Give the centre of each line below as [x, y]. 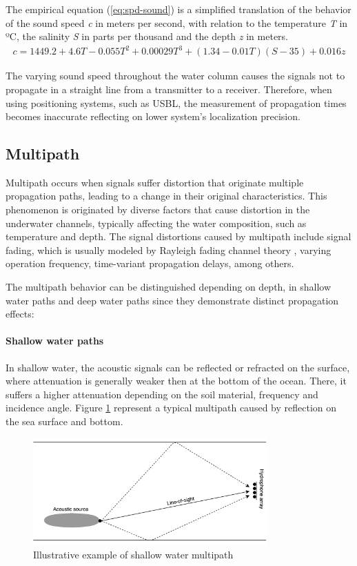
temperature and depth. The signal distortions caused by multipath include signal [178, 236]
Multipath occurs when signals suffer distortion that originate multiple [155, 182]
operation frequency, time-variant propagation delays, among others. [150, 263]
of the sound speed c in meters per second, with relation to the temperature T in [177, 22]
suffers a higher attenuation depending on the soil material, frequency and [162, 394]
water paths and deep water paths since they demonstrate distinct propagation [172, 300]
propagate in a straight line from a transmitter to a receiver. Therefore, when [169, 89]
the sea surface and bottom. [64, 421]
